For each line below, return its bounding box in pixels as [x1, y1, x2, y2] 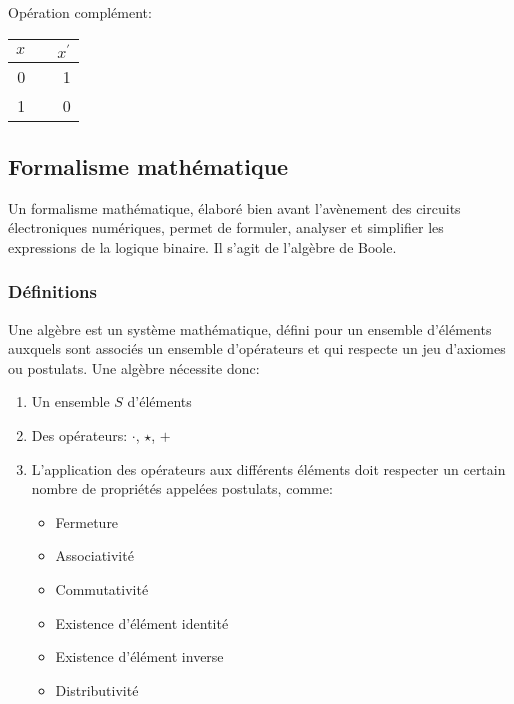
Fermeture [55, 511, 119, 532]
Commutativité [55, 578, 149, 599]
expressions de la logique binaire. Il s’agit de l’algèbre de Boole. [8, 236, 397, 257]
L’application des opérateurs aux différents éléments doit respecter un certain [31, 458, 506, 479]
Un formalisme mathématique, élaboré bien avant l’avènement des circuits [8, 197, 461, 218]
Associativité [55, 545, 134, 566]
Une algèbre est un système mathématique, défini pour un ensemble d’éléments [8, 318, 492, 339]
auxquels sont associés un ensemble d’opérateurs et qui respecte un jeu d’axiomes [8, 338, 506, 359]
